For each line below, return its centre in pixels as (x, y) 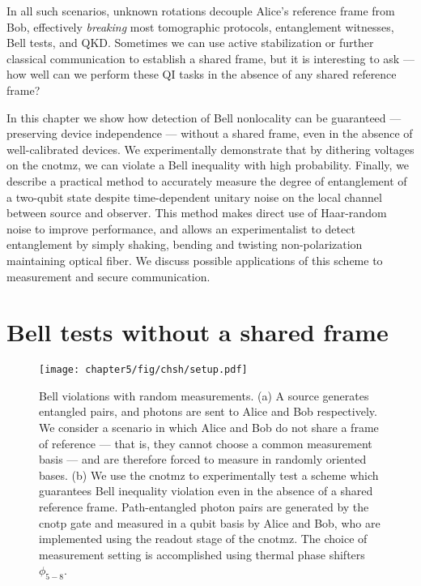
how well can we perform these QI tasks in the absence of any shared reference (202, 74)
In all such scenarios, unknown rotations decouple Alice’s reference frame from (201, 11)
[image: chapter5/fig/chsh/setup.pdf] (143, 370)
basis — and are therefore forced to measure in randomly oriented (203, 459)
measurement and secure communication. (108, 276)
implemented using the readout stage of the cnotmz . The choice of (203, 539)
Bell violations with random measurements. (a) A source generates (204, 395)
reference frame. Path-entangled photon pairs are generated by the (204, 507)
